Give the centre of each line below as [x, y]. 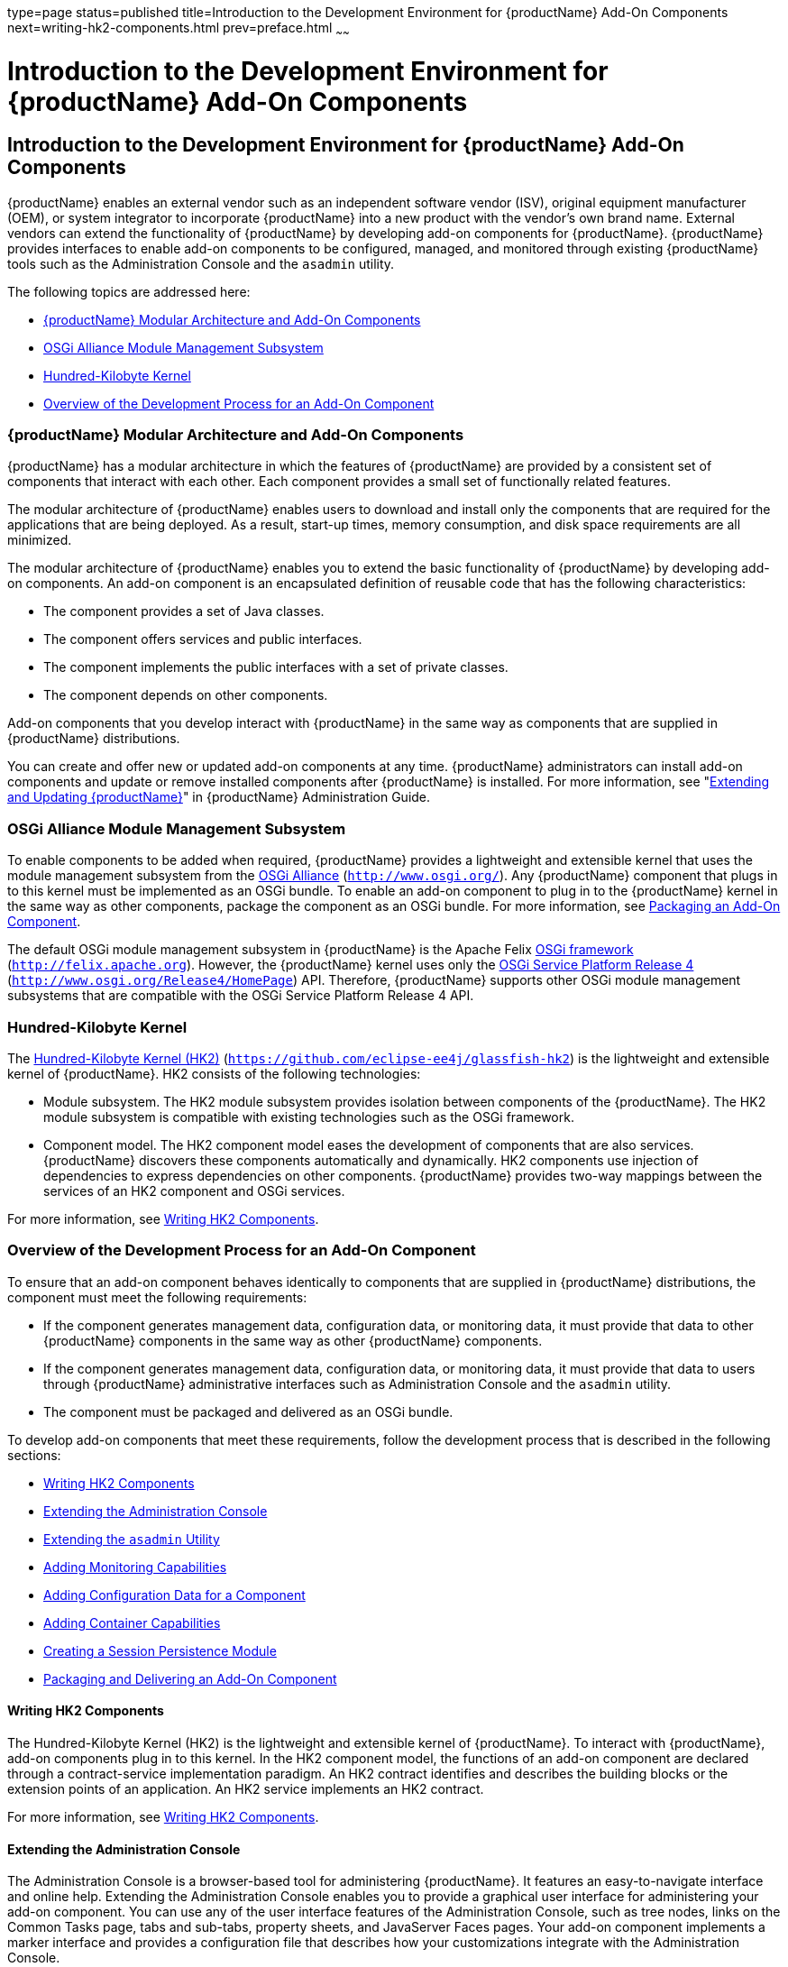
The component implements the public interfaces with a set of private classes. [276, 667]
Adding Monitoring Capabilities [135, 1567]
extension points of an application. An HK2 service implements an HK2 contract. [246, 1788]
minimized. [40, 540]
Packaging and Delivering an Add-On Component [190, 1678]
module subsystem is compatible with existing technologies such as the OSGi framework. [309, 1117]
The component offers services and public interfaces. [203, 639]
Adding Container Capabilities [132, 1622]
